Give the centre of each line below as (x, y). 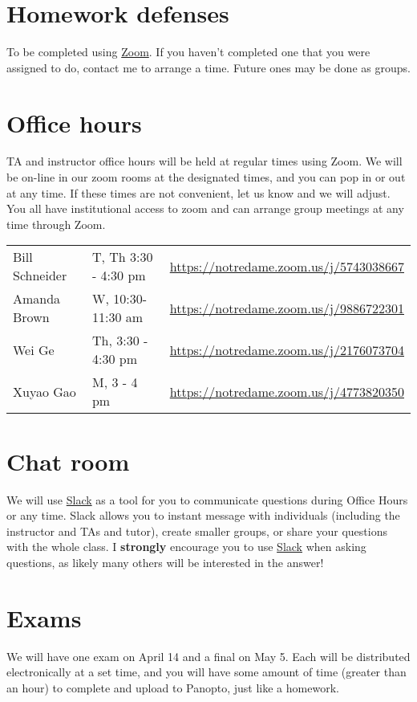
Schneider (40, 275)
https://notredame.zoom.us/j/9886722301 (287, 308)
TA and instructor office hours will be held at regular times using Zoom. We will (204, 161)
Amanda (37, 299)
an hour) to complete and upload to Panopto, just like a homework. (173, 687)
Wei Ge (34, 349)
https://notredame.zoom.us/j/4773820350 (287, 391)
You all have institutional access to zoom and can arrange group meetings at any (205, 208)
